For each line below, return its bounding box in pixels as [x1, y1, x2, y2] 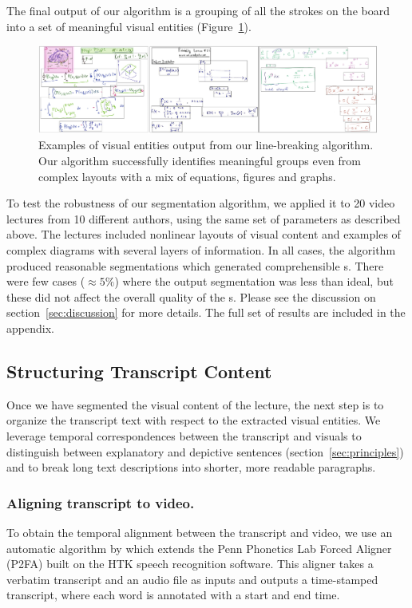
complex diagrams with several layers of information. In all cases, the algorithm [6, 242, 396, 258]
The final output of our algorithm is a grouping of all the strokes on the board [6, 2, 390, 18]
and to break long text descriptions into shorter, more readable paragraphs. [6, 459, 376, 476]
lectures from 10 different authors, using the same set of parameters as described [6, 210, 401, 227]
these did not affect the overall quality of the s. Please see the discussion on [6, 288, 376, 305]
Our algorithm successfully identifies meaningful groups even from [38, 152, 361, 169]
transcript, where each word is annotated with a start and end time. [6, 586, 340, 603]
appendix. [6, 319, 54, 336]
